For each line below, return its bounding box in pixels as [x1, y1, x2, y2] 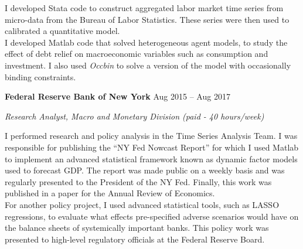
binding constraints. [5, 70, 76, 83]
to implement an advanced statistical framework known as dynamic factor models [5, 152, 298, 165]
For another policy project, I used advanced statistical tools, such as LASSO [5, 198, 280, 210]
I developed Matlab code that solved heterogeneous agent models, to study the [5, 36, 288, 48]
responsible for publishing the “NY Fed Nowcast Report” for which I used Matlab [5, 141, 299, 153]
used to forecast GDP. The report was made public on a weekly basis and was [5, 164, 285, 176]
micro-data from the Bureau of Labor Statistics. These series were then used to [5, 13, 290, 25]
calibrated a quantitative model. [5, 25, 120, 37]
